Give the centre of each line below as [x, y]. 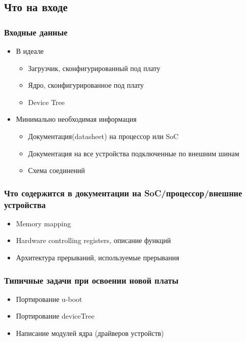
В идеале [30, 51]
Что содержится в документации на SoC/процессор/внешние [123, 193]
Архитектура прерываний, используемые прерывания [97, 258]
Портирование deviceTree [55, 316]
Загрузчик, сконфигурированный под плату [94, 68]
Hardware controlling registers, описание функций [93, 240]
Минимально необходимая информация [76, 119]
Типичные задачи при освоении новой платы [91, 280]
